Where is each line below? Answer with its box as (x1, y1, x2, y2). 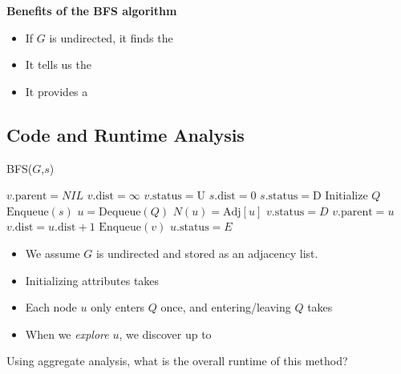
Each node (25, 299, 77, 316)
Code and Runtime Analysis (6, 122, 245, 147)
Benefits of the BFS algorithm (6, 2, 177, 18)
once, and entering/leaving (160, 299, 291, 316)
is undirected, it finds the (49, 29, 173, 46)
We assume (25, 244, 80, 261)
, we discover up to (119, 325, 212, 342)
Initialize (325, 187, 368, 203)
